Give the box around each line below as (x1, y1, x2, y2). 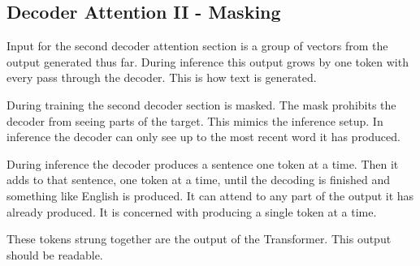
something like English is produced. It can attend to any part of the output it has (6, 187, 414, 204)
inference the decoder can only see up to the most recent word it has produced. (6, 128, 401, 145)
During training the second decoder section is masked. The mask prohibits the (6, 96, 396, 113)
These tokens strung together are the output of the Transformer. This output (6, 230, 392, 247)
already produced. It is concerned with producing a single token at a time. (6, 203, 377, 220)
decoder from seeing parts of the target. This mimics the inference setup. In (6, 112, 383, 129)
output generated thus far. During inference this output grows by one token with (6, 53, 409, 70)
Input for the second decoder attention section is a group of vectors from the (6, 37, 388, 54)
